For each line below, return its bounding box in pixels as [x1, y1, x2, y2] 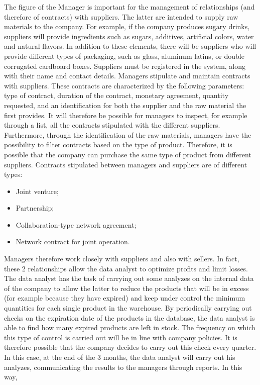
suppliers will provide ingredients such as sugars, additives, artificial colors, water [4, 31, 254, 41]
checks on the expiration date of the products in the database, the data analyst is [4, 312, 255, 323]
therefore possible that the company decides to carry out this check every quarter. [4, 342, 256, 352]
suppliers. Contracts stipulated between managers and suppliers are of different [4, 159, 247, 169]
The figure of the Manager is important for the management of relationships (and [4, 2, 255, 12]
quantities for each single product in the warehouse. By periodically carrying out [4, 303, 252, 313]
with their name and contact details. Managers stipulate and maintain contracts [4, 70, 250, 81]
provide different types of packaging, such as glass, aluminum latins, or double [4, 50, 244, 61]
